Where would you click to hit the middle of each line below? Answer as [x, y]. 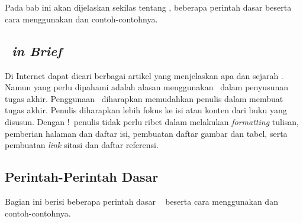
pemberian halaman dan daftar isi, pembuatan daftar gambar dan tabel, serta [146, 133]
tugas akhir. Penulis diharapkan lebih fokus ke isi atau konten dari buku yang [146, 110]
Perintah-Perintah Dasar [82, 177]
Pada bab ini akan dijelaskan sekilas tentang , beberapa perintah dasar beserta [148, 7]
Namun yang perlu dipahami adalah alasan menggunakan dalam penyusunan [146, 87]
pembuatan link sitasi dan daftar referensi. [82, 145]
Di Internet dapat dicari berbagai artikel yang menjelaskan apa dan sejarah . [144, 75]
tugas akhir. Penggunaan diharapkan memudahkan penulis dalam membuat [144, 98]
